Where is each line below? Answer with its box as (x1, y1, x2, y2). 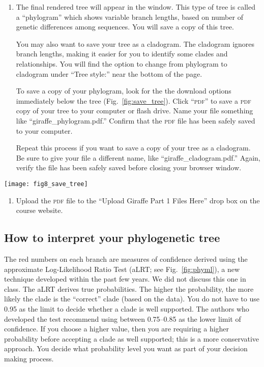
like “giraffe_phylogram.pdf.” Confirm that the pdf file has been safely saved (16, 115, 255, 126)
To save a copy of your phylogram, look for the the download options (16, 85, 231, 96)
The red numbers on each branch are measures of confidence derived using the (4, 253, 248, 264)
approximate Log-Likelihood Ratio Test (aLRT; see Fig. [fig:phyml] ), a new (4, 263, 240, 274)
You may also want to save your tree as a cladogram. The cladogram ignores (16, 38, 255, 49)
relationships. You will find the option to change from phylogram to (16, 58, 227, 69)
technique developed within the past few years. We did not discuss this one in (4, 273, 246, 284)
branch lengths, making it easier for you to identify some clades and (16, 48, 228, 59)
